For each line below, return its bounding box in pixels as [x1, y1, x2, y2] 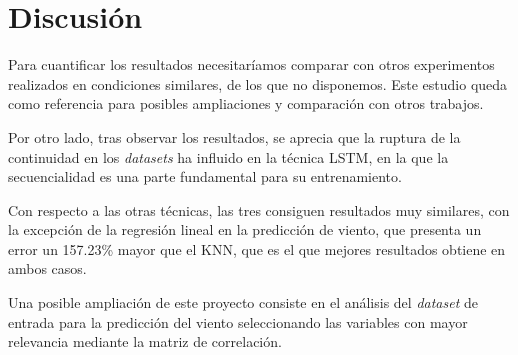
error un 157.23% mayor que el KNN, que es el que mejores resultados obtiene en [8, 238, 506, 259]
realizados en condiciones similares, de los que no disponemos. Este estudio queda [8, 73, 508, 94]
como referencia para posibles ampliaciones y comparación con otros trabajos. [8, 93, 484, 114]
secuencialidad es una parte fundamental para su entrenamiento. [8, 166, 402, 187]
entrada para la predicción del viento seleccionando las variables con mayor [8, 311, 468, 332]
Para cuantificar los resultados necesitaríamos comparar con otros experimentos [8, 54, 495, 75]
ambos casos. [8, 258, 87, 279]
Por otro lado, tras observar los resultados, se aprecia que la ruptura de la [8, 126, 461, 147]
